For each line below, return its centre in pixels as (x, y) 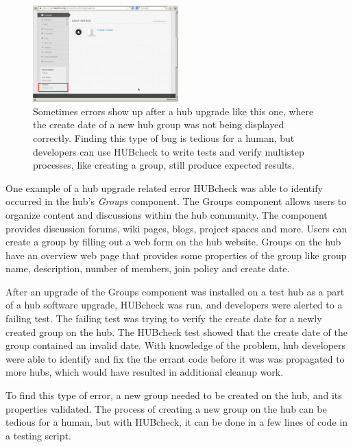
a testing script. (38, 435)
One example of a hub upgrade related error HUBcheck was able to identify (164, 188)
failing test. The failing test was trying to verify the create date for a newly (164, 318)
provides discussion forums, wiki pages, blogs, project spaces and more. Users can (176, 228)
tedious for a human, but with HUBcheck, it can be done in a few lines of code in (176, 422)
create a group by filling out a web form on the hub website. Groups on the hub (173, 242)
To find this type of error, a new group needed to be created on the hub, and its (174, 395)
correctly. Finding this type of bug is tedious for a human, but (164, 137)
